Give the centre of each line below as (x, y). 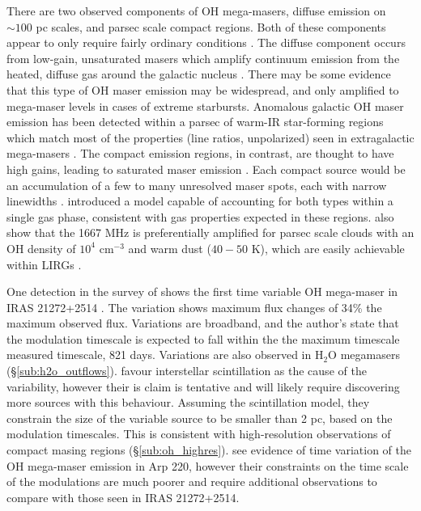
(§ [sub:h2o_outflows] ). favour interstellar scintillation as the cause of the (187, 371)
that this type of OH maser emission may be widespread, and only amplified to (203, 89)
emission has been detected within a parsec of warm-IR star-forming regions (195, 122)
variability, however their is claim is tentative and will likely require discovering (203, 386)
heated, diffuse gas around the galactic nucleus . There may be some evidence (199, 74)
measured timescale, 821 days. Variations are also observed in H (165, 355)
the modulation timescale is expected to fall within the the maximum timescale (203, 338)
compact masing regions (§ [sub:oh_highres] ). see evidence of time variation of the (209, 450)
